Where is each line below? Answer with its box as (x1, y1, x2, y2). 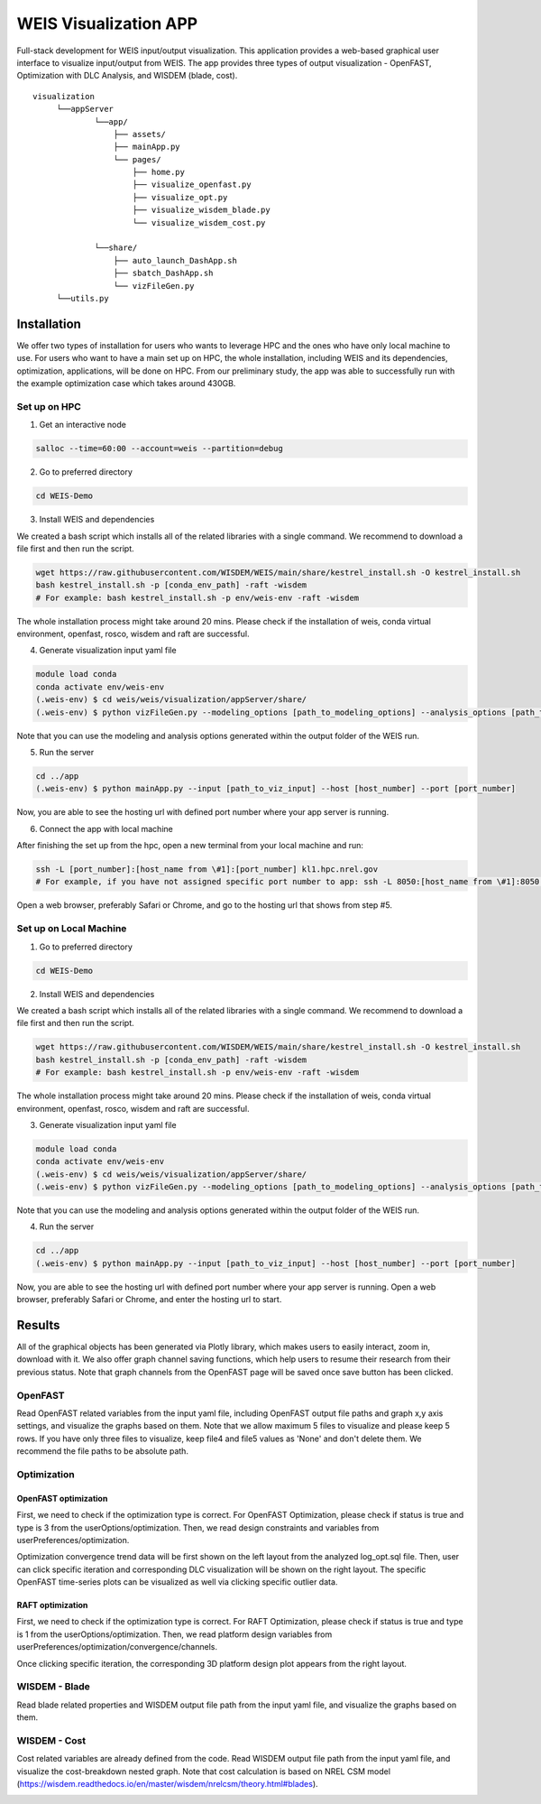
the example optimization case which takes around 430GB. (16, 378, 236, 389)
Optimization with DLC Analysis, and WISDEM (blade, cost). (16, 70, 238, 81)
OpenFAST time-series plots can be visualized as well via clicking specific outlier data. (16, 1577, 338, 1587)
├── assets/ (113, 129, 167, 139)
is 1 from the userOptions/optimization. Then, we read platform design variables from (16, 1629, 333, 1640)
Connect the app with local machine (39, 823, 173, 834)
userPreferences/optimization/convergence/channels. (16, 1642, 218, 1652)
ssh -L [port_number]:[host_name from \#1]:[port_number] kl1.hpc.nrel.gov (35, 865, 379, 874)
